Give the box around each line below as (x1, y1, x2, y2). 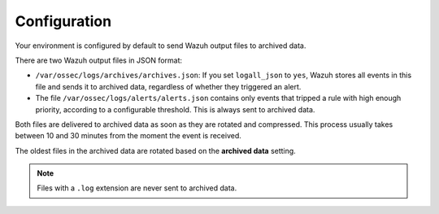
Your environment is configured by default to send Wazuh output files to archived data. (15, 41, 306, 50)
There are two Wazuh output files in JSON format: (15, 55, 183, 65)
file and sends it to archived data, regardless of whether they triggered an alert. (35, 81, 302, 91)
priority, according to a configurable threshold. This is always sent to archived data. (35, 104, 315, 114)
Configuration (15, 12, 112, 30)
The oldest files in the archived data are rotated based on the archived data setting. (15, 146, 296, 155)
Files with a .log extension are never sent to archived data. (37, 183, 237, 193)
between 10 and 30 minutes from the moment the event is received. (15, 131, 241, 141)
